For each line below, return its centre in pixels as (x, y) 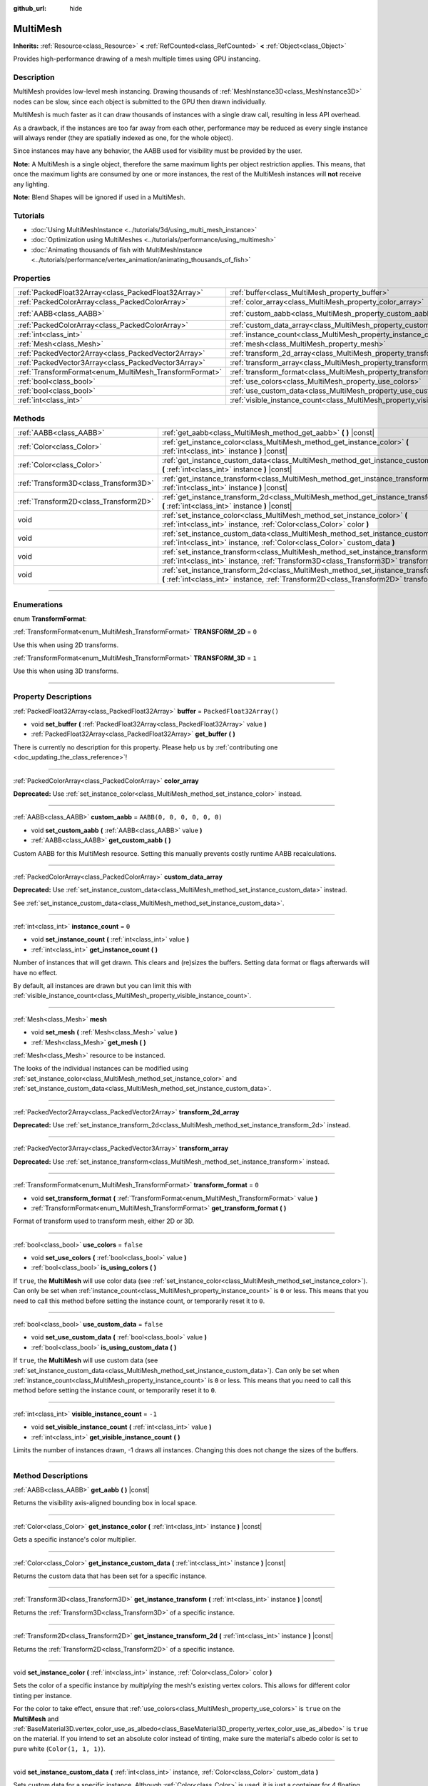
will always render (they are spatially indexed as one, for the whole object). (123, 138)
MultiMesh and (36, 1719)
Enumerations (38, 604)
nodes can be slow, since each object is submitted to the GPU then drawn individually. (140, 101)
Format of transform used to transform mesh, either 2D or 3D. (104, 1221)
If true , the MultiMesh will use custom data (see (86, 1360)
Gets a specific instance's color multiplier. (75, 1540)
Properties (32, 279)
